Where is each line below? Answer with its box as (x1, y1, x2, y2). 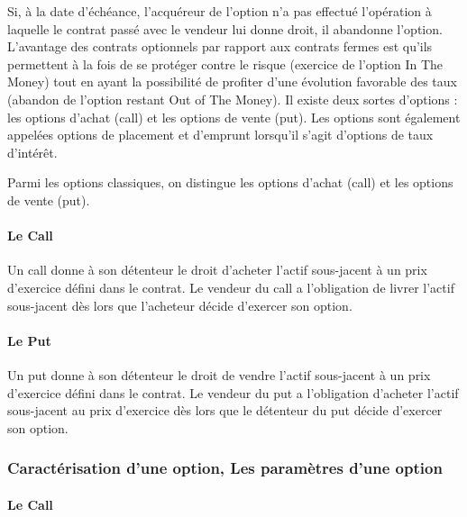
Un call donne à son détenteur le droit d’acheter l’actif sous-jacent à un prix (7, 260, 427, 279)
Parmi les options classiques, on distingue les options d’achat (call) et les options (7, 173, 453, 192)
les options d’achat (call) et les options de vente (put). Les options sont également (7, 107, 461, 126)
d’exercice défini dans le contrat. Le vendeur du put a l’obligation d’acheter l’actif (7, 383, 459, 402)
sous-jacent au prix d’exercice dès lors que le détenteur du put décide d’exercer (7, 401, 443, 420)
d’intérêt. (7, 142, 58, 161)
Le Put (7, 331, 51, 349)
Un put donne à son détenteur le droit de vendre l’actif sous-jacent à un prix (7, 365, 431, 384)
